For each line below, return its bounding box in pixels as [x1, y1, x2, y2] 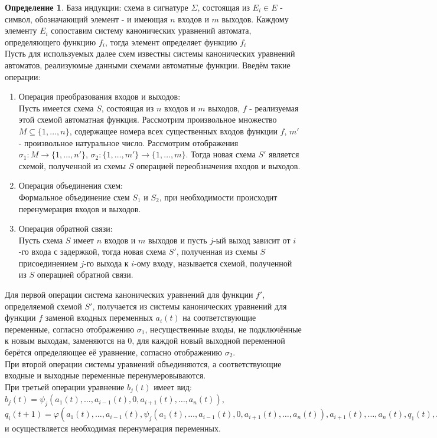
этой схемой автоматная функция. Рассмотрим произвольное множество [18, 113, 277, 126]
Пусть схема [18, 233, 63, 246]
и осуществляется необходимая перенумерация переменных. [5, 422, 221, 434]
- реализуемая [249, 101, 299, 114]
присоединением [18, 256, 78, 269]
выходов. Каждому [221, 12, 289, 25]
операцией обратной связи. [37, 268, 133, 281]
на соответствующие [182, 311, 256, 324]
